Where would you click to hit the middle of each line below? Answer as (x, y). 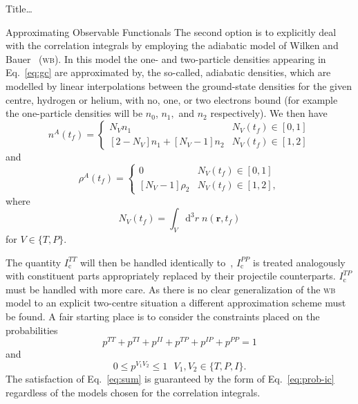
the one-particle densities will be (74, 113)
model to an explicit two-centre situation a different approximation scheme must (176, 303)
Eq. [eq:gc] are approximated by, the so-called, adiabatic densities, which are (168, 72)
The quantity (34, 262)
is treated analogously (299, 262)
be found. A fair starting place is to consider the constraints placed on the (163, 316)
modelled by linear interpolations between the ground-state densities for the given (179, 85)
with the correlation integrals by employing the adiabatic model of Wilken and (172, 45)
